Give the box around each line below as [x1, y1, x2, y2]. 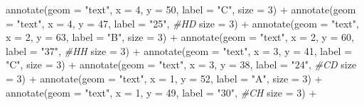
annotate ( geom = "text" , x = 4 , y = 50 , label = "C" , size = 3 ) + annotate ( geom [6, 2, 356, 16]
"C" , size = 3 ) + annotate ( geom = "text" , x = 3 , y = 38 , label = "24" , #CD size [6, 57, 357, 72]
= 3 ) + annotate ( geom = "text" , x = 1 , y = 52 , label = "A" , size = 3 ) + [6, 70, 323, 85]
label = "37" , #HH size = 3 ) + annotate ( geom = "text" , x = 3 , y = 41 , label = [6, 43, 353, 58]
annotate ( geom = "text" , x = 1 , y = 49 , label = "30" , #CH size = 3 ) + [6, 85, 317, 99]
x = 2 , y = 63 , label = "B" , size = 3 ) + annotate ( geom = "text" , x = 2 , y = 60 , [6, 30, 355, 44]
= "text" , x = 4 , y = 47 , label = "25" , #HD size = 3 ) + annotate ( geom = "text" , [6, 16, 359, 30]
